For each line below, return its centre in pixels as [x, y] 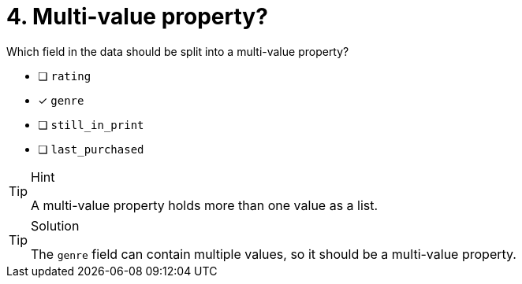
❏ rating [65, 76]
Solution [55, 225]
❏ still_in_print [91, 124]
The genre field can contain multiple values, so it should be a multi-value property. [274, 254]
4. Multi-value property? [137, 17]
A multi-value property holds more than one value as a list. [205, 205]
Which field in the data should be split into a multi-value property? [178, 51]
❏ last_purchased [91, 149]
